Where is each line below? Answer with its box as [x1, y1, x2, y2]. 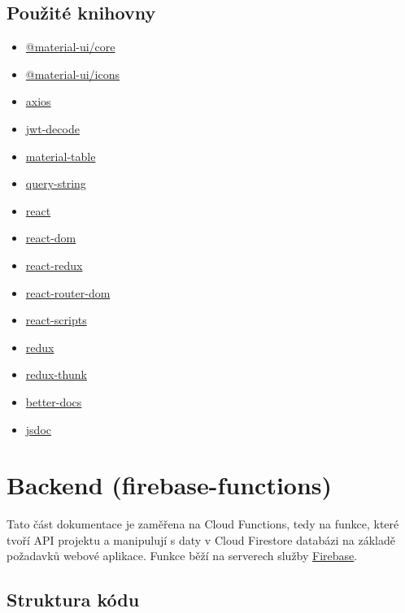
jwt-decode [25, 120, 80, 137]
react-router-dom [25, 284, 111, 301]
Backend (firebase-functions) [7, 468, 333, 502]
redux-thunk [25, 366, 87, 383]
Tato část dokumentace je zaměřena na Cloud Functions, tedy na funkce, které [7, 515, 399, 533]
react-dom [25, 229, 76, 246]
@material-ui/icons [25, 65, 120, 82]
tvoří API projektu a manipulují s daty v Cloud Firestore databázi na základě [7, 531, 395, 548]
